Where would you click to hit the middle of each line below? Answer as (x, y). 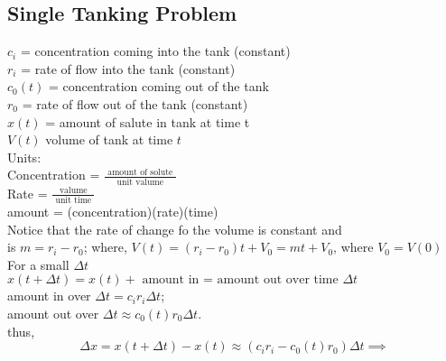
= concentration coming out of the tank (158, 86)
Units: (24, 157)
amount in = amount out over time (240, 280)
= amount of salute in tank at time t (148, 121)
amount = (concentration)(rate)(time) (113, 211)
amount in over (49, 296)
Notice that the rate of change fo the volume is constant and (175, 229)
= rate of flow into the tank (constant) (128, 68)
